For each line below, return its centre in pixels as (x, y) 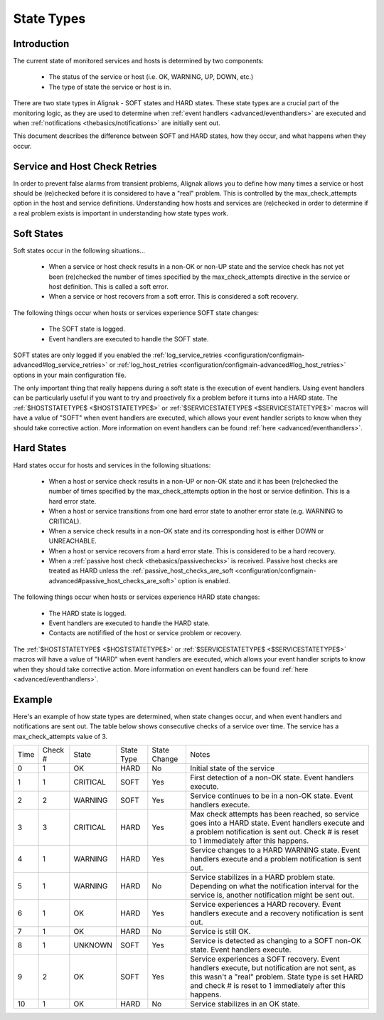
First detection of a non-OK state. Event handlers (272, 777)
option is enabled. (204, 580)
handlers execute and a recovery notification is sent (277, 913)
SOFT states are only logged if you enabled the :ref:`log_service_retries (118, 355)
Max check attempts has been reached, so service (274, 814)
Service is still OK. (220, 932)
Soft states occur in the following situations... (79, 250)
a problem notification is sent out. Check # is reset (274, 832)
